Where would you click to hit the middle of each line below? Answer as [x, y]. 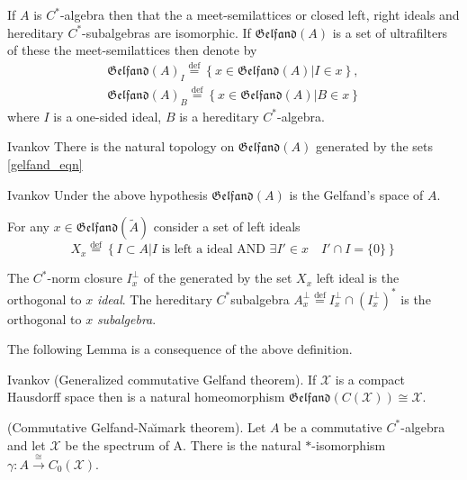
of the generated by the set [218, 278]
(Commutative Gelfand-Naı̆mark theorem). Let [137, 426]
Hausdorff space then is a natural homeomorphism [146, 397]
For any [28, 226]
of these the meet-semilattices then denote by [132, 50]
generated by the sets [374, 146]
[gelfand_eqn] [45, 164]
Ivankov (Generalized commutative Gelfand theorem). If [162, 379]
